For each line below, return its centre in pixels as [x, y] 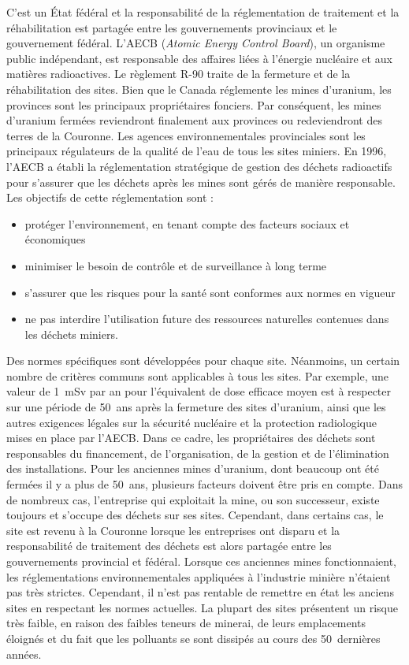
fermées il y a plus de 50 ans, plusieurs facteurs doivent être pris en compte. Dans [205, 484]
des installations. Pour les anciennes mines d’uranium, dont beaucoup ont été [193, 468]
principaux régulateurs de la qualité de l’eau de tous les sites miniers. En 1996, [197, 151]
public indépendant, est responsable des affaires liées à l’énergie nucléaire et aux [199, 58]
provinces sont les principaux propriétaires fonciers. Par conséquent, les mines [194, 104]
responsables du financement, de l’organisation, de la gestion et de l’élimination [198, 453]
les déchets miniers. [71, 334]
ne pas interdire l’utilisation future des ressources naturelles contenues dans [207, 319]
